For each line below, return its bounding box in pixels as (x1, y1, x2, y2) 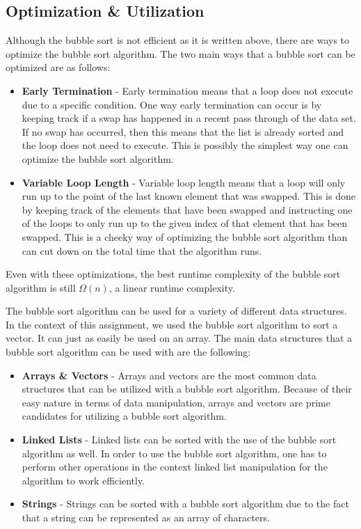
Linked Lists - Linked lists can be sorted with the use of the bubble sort (22, 432, 337, 447)
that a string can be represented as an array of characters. (22, 510, 270, 525)
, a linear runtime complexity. (109, 280, 235, 294)
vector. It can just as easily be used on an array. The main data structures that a (6, 331, 353, 345)
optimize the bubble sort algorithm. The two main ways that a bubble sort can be (6, 46, 355, 61)
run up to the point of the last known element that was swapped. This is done (22, 189, 355, 203)
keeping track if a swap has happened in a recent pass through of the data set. (22, 111, 356, 125)
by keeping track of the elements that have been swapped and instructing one (22, 202, 353, 216)
